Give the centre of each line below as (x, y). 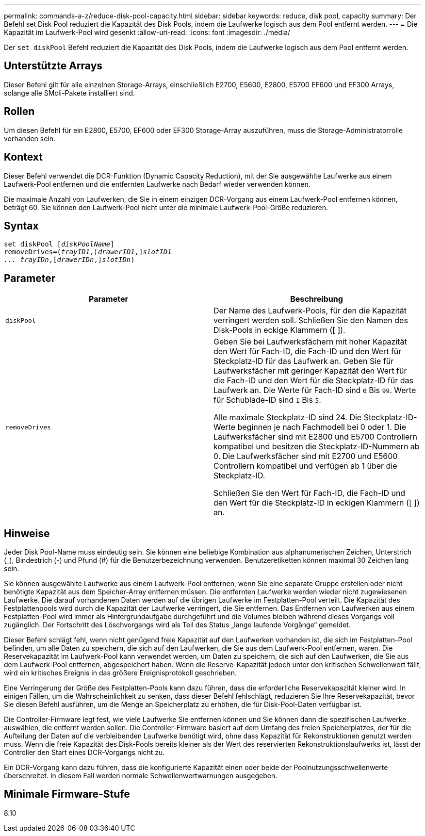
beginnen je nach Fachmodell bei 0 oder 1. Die (322, 427)
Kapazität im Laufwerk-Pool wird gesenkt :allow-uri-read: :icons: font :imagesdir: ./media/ (147, 32)
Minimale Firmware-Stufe (67, 794)
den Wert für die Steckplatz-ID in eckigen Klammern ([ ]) (317, 503)
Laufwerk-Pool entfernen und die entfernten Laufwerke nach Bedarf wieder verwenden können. (157, 184)
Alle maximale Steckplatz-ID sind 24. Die (288, 418)
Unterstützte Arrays (53, 66)
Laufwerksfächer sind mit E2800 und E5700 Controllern (315, 437)
